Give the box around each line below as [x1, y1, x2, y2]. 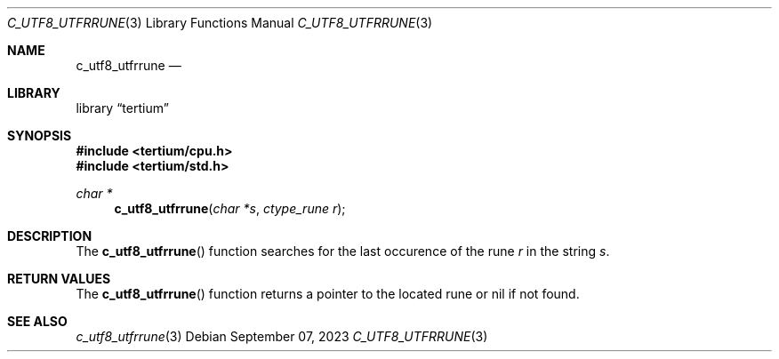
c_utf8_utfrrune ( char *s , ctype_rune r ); [114, 201, 346, 216]
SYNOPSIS [7, 128, 72, 143]
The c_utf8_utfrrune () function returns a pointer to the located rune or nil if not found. [76, 286, 580, 301]
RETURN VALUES [7, 271, 111, 286]
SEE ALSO [7, 314, 68, 329]
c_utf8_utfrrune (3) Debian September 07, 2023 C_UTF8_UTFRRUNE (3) [76, 329, 488, 344]
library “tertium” [76, 100, 169, 116]
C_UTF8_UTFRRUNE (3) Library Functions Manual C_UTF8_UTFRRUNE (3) [7, 15, 433, 30]
